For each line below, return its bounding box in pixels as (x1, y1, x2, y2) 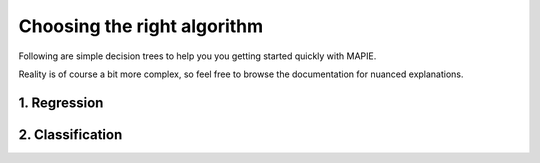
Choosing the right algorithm (18, 15, 264, 37)
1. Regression (18, 94, 104, 111)
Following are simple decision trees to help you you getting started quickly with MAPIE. (18, 50, 377, 62)
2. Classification (18, 126, 123, 143)
